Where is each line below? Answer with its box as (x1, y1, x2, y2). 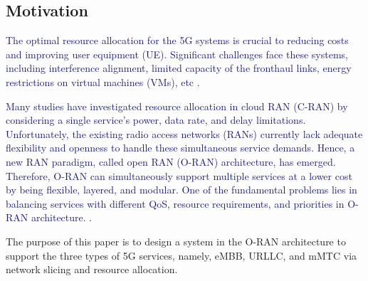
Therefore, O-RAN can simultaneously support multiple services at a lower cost (6, 168, 352, 183)
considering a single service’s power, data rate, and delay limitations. (6, 112, 306, 127)
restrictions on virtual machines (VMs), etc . (6, 74, 200, 89)
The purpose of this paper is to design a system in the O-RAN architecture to (6, 233, 346, 248)
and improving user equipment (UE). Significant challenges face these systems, (6, 46, 348, 61)
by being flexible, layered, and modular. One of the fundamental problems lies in (6, 182, 357, 197)
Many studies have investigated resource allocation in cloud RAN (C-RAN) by (6, 98, 348, 113)
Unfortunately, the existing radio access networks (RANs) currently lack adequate (6, 126, 363, 141)
